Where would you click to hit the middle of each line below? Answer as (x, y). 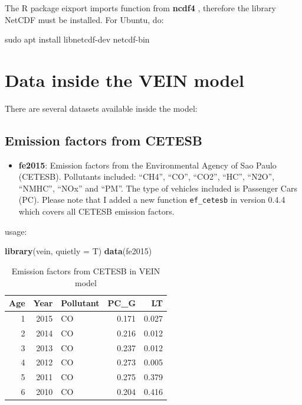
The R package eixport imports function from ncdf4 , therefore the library (140, 8)
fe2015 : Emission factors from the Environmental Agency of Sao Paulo (147, 165)
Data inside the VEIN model (125, 80)
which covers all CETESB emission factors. (96, 211)
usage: (16, 231)
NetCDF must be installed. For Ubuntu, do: (84, 19)
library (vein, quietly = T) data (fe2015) (78, 251)
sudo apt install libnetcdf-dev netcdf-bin (77, 39)
